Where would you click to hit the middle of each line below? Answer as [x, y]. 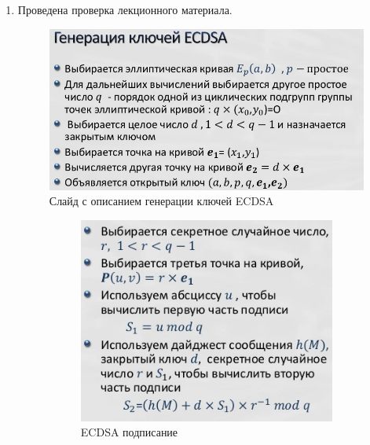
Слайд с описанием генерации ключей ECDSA [161, 201]
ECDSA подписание [129, 432]
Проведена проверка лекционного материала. [125, 9]
